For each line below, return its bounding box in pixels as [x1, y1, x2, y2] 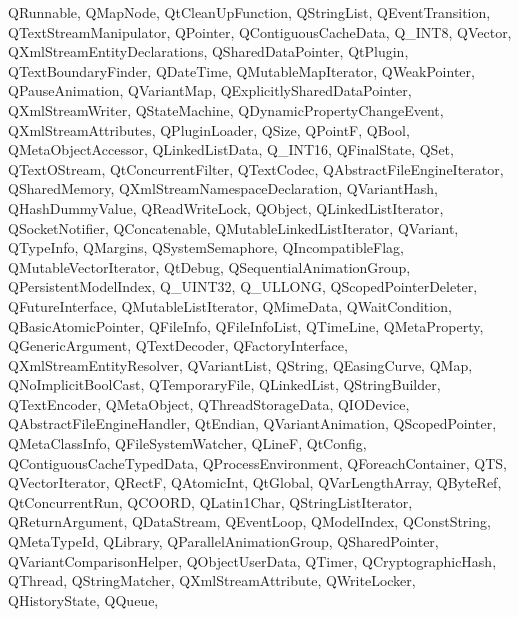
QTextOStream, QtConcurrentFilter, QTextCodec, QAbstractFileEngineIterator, [8, 158, 504, 179]
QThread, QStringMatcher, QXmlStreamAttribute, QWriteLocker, [8, 570, 416, 591]
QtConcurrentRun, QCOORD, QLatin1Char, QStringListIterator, [8, 491, 413, 512]
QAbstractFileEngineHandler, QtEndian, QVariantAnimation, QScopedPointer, [8, 413, 497, 434]
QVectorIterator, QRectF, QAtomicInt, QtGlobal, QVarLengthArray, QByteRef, [8, 472, 502, 493]
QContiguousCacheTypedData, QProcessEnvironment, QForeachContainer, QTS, [8, 452, 507, 473]
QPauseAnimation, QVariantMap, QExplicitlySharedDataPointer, [8, 80, 412, 101]
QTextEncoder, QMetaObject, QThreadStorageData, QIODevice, [8, 393, 410, 414]
